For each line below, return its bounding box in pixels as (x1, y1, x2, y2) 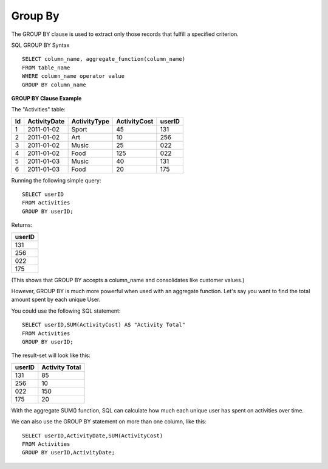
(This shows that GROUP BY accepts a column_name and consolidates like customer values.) (11, 276, 245, 283)
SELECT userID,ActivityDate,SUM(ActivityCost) (22, 432, 163, 439)
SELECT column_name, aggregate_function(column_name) (22, 55, 185, 63)
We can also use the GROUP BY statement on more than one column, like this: (11, 418, 207, 425)
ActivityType (71, 117, 109, 125)
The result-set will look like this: (11, 352, 91, 359)
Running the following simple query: (11, 176, 101, 184)
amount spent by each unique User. (11, 296, 101, 304)
